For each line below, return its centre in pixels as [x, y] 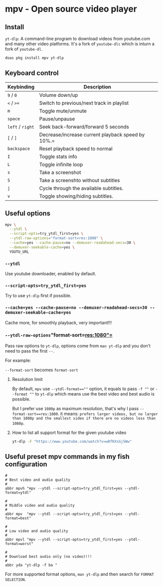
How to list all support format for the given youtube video [69, 433]
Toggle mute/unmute [63, 111]
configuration [26, 464]
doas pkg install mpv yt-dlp [34, 58]
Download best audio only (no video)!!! [51, 556]
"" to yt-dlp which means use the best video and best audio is [92, 394]
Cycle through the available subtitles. [81, 188]
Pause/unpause [57, 119]
